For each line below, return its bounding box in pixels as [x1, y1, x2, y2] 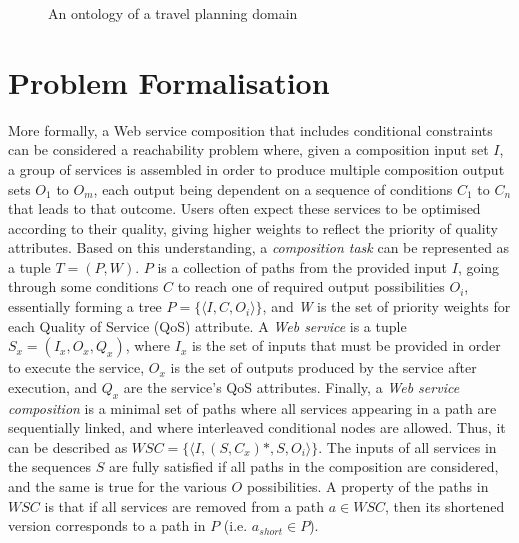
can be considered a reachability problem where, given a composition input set [8, 139, 489, 160]
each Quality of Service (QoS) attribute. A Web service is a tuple [8, 315, 407, 336]
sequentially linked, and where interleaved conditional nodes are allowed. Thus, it [8, 417, 506, 438]
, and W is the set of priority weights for [262, 296, 511, 317]
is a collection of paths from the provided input [157, 256, 448, 277]
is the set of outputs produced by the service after [170, 357, 477, 378]
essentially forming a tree [8, 296, 162, 317]
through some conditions [8, 276, 159, 297]
